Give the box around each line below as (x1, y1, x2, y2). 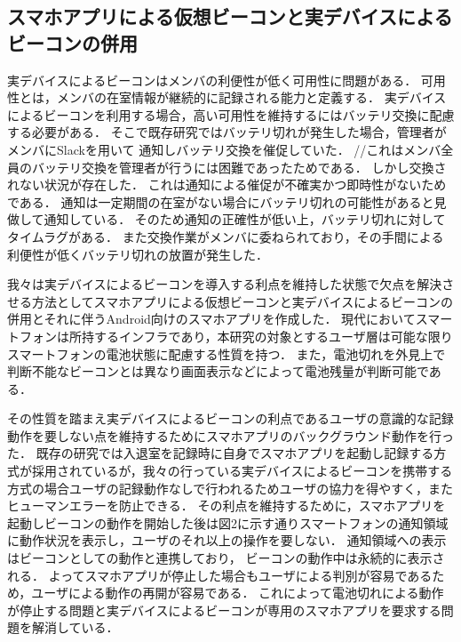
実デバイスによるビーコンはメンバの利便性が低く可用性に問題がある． (7, 70, 417, 89)
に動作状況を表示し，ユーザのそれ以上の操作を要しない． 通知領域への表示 (7, 531, 447, 550)
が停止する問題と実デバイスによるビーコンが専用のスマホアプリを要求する (7, 600, 441, 619)
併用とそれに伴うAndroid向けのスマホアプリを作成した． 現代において (7, 309, 416, 328)
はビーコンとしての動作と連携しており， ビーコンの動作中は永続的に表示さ (7, 549, 445, 567)
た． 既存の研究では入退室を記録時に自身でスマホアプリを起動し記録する (7, 444, 434, 462)
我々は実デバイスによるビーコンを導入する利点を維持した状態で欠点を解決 (7, 275, 442, 293)
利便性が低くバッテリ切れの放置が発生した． (7, 245, 268, 263)
